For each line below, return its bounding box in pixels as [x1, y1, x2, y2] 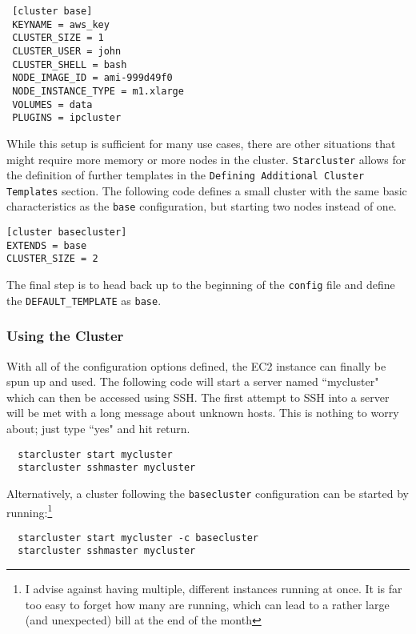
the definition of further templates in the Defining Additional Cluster [6, 167, 365, 183]
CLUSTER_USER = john [12, 45, 122, 57]
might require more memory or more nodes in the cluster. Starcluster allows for [6, 150, 406, 167]
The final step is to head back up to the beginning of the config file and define [6, 276, 395, 293]
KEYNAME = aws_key [12, 18, 110, 30]
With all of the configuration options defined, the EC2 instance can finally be [6, 357, 386, 374]
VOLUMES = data [12, 98, 93, 110]
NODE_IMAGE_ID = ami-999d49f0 [12, 72, 173, 84]
